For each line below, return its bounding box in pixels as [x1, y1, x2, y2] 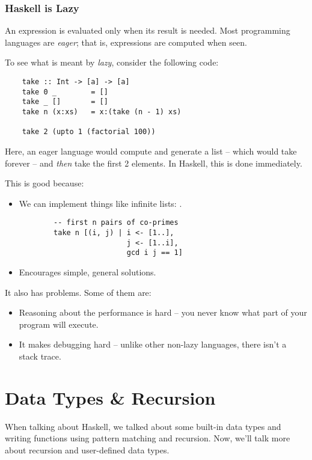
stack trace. [19, 349, 61, 362]
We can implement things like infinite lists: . [19, 197, 182, 209]
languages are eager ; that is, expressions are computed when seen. [5, 35, 247, 48]
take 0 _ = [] [22, 87, 108, 96]
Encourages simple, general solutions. [19, 265, 156, 278]
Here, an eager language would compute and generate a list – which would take [5, 144, 297, 157]
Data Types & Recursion [5, 385, 216, 409]
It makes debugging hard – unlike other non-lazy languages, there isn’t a [19, 338, 287, 351]
